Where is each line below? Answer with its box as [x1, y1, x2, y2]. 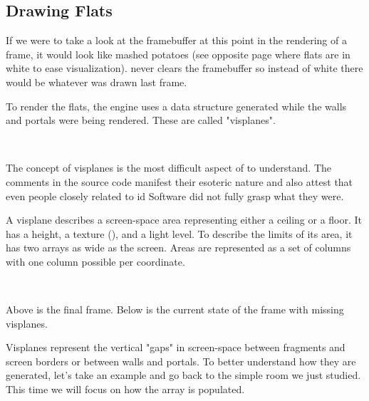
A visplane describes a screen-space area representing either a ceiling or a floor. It [6, 212, 363, 227]
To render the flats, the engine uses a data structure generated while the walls [6, 98, 347, 113]
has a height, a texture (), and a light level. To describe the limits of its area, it [6, 226, 353, 241]
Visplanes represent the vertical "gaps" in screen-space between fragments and [6, 340, 345, 355]
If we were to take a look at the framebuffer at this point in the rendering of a [6, 33, 347, 48]
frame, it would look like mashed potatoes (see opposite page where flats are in [6, 46, 350, 61]
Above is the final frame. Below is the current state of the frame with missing [6, 302, 344, 317]
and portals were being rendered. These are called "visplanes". [6, 113, 276, 127]
